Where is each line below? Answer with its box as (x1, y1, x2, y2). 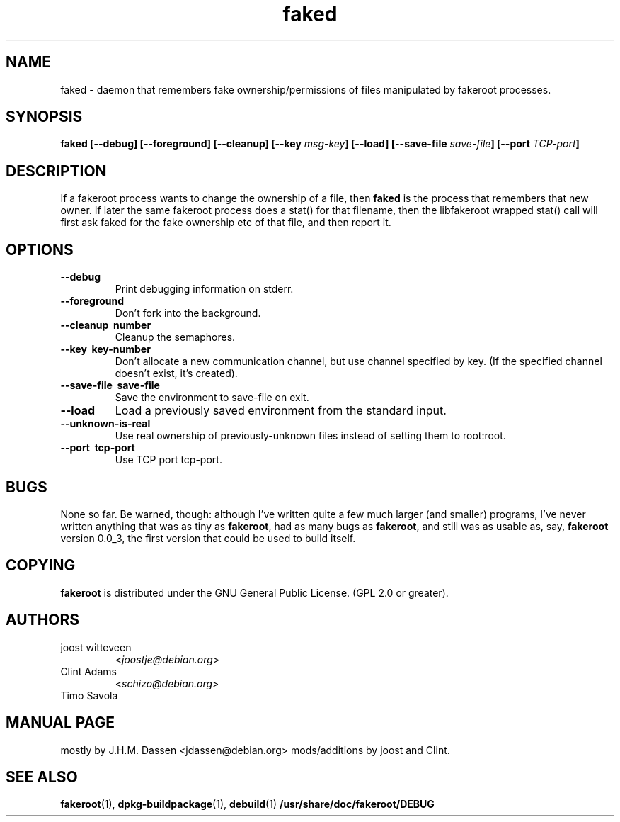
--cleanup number (60, 319, 151, 332)
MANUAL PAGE (6, 714, 115, 732)
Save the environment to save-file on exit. (115, 391, 309, 404)
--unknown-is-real (60, 417, 151, 430)
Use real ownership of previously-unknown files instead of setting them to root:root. (115, 429, 506, 442)
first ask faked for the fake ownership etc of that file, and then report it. (60, 216, 391, 229)
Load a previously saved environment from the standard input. (115, 403, 447, 418)
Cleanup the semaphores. (115, 331, 236, 344)
